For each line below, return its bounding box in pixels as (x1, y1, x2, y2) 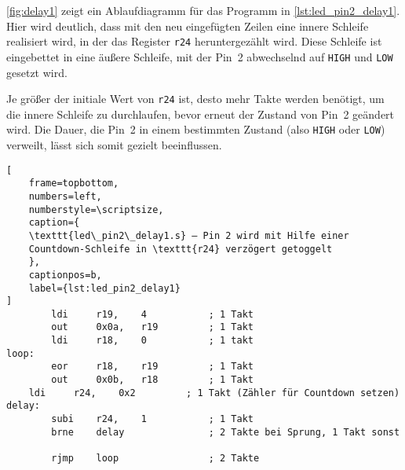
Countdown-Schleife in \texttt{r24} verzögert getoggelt (28, 243, 333, 255)
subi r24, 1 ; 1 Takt (51, 413, 254, 425)
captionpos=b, (28, 269, 102, 281)
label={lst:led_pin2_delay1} (28, 282, 181, 294)
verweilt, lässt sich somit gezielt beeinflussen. (6, 137, 222, 152)
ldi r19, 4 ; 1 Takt (51, 308, 254, 320)
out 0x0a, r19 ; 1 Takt (51, 321, 254, 333)
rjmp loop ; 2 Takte (51, 453, 260, 464)
